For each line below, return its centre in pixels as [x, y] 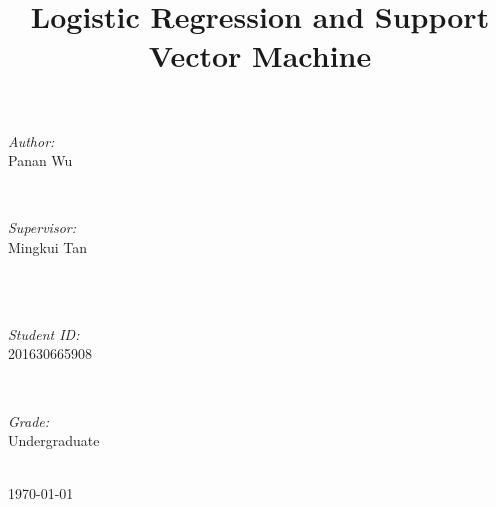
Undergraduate [54, 440]
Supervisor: [42, 227]
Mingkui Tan [47, 246]
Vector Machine [260, 55]
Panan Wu [40, 160]
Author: [31, 140]
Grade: [29, 420]
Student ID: [44, 333]
